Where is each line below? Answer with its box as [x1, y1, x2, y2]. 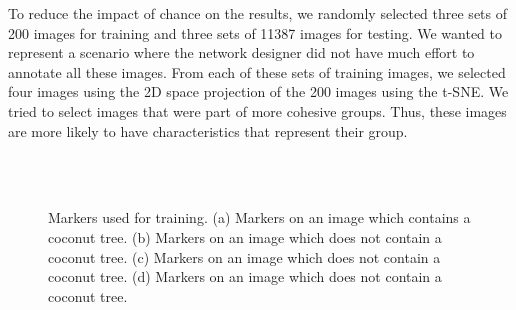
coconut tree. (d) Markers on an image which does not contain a [48, 266, 442, 287]
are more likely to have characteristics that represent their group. [8, 120, 408, 141]
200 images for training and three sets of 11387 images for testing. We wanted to [8, 22, 503, 43]
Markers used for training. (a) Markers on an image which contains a [48, 207, 471, 228]
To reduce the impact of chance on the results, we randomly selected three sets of [8, 3, 508, 23]
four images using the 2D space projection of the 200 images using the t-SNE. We [8, 81, 509, 102]
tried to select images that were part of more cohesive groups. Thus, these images [8, 100, 507, 121]
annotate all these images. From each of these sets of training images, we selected [8, 61, 506, 82]
